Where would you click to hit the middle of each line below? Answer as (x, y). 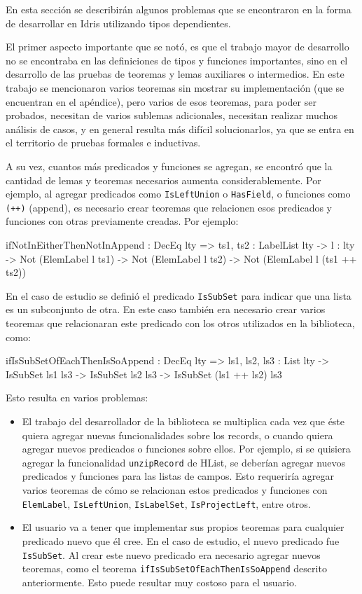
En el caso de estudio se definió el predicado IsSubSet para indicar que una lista (179, 295)
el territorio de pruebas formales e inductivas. (103, 143)
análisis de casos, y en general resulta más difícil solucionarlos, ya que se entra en (180, 129)
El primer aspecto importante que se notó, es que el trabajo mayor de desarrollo (177, 47)
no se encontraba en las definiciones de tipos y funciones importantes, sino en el (177, 60)
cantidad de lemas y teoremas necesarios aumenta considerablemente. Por (163, 180)
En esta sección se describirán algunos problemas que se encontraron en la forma (179, 9)
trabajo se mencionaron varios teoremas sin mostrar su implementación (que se (175, 87)
